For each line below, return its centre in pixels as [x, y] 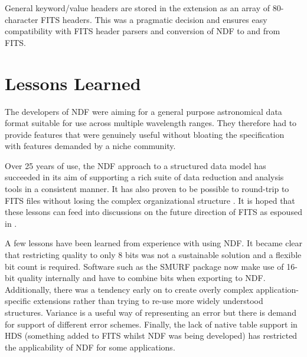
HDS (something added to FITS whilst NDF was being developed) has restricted [151, 335]
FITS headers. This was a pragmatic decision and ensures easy [154, 19]
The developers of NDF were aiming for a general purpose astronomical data [143, 111]
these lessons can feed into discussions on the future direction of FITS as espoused [153, 212]
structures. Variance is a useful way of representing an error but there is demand [151, 312]
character [22, 19]
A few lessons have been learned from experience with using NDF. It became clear [154, 243]
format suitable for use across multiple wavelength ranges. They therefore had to [151, 123]
